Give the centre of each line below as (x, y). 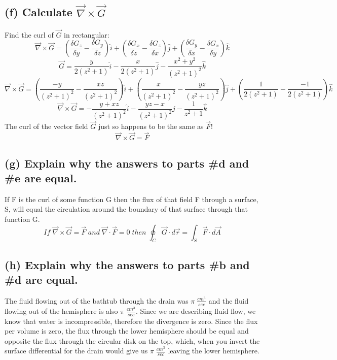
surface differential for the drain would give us (76, 351)
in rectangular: (87, 34)
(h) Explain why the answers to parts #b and (127, 264)
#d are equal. (41, 280)
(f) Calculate (39, 12)
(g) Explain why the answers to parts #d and (127, 163)
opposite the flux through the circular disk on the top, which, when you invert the (132, 340)
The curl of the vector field (46, 126)
